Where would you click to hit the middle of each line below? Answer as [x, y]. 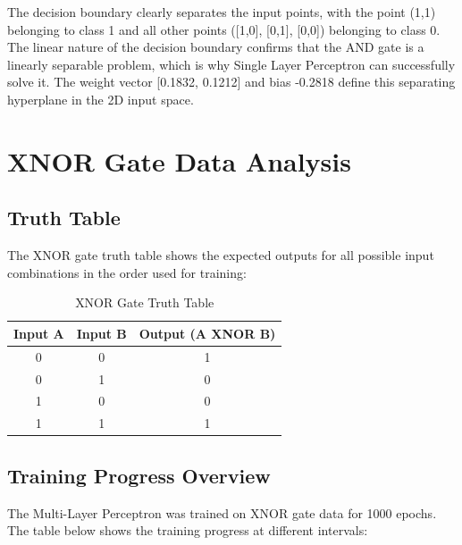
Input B [101, 333]
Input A [39, 333]
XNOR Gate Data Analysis [179, 160]
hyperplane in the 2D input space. [101, 99]
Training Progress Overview [139, 475]
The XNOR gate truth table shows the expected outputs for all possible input [221, 255]
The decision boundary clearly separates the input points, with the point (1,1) [222, 12]
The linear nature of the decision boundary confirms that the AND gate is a [216, 47]
